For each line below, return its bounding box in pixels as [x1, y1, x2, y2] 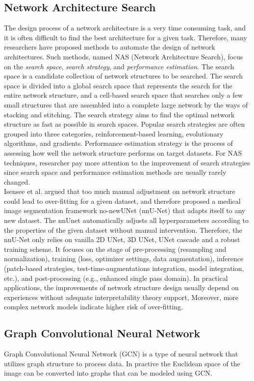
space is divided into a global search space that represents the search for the [4, 80, 232, 90]
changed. [4, 176, 30, 187]
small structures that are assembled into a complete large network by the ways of [4, 99, 248, 109]
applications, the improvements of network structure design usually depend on [4, 282, 239, 293]
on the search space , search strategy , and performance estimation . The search [4, 61, 234, 71]
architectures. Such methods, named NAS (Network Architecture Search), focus [4, 51, 243, 61]
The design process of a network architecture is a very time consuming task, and [4, 23, 246, 33]
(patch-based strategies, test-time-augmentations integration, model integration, [4, 263, 244, 273]
